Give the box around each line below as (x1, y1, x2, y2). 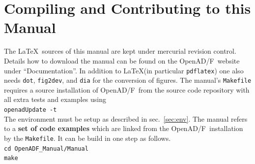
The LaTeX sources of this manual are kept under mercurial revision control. (4, 46, 236, 56)
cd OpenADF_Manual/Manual (4, 145, 88, 152)
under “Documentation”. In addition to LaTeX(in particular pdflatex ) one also (4, 65, 244, 75)
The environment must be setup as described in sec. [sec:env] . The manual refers (4, 113, 248, 124)
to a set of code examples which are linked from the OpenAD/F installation (4, 123, 243, 133)
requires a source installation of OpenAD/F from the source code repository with (4, 84, 250, 95)
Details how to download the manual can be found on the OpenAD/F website (4, 55, 240, 66)
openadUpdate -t (4, 106, 57, 113)
